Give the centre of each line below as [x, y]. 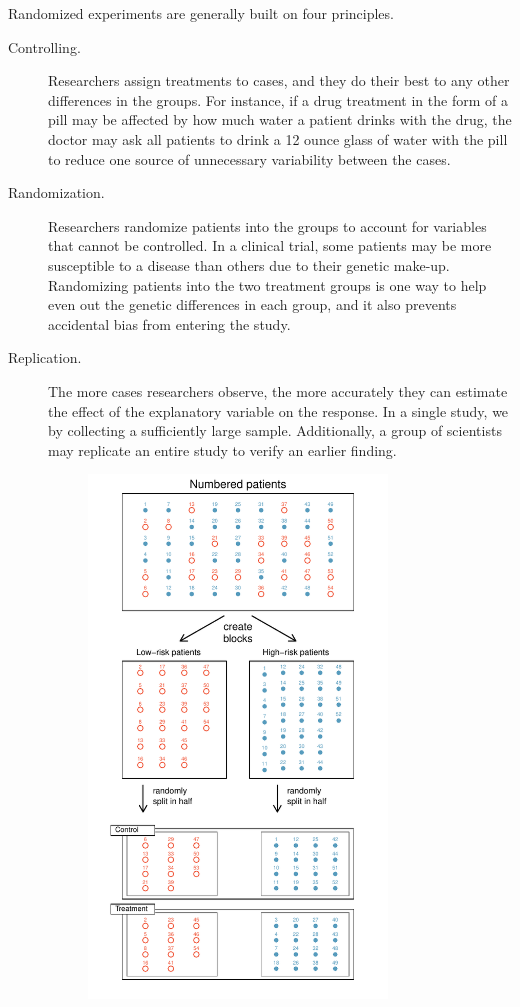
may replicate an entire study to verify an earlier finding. [222, 449]
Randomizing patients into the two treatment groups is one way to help [267, 284]
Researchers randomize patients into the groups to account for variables [267, 225]
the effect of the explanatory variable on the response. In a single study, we [278, 410]
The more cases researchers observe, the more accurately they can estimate [278, 390]
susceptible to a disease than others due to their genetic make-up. [249, 264]
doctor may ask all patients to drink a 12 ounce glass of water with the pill [278, 138]
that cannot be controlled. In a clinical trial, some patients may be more [270, 245]
